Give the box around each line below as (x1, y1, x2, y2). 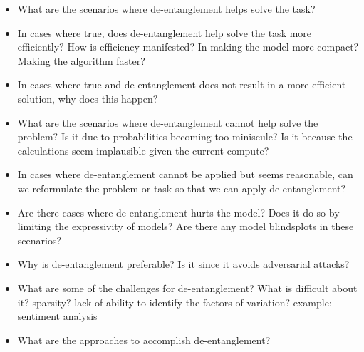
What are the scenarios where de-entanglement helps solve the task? (17, 1, 316, 16)
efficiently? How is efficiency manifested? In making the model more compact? (17, 39, 359, 54)
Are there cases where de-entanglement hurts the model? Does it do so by (17, 205, 340, 219)
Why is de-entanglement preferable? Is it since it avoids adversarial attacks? (17, 257, 350, 271)
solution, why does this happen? (17, 90, 158, 105)
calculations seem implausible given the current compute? (17, 143, 269, 157)
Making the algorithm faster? (17, 53, 145, 68)
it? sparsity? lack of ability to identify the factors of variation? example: (17, 294, 332, 309)
